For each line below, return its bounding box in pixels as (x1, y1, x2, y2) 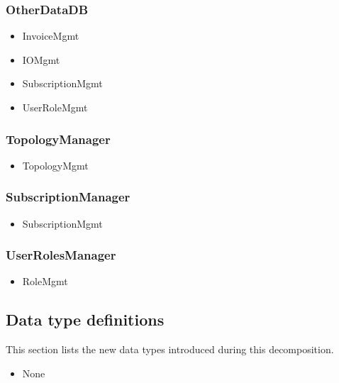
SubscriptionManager (6, 188, 130, 206)
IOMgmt (22, 52, 60, 67)
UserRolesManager (6, 246, 116, 264)
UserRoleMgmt (22, 100, 88, 114)
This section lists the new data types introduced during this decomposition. (6, 342, 334, 357)
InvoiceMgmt (22, 28, 79, 43)
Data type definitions (6, 309, 165, 331)
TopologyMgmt (22, 157, 89, 172)
